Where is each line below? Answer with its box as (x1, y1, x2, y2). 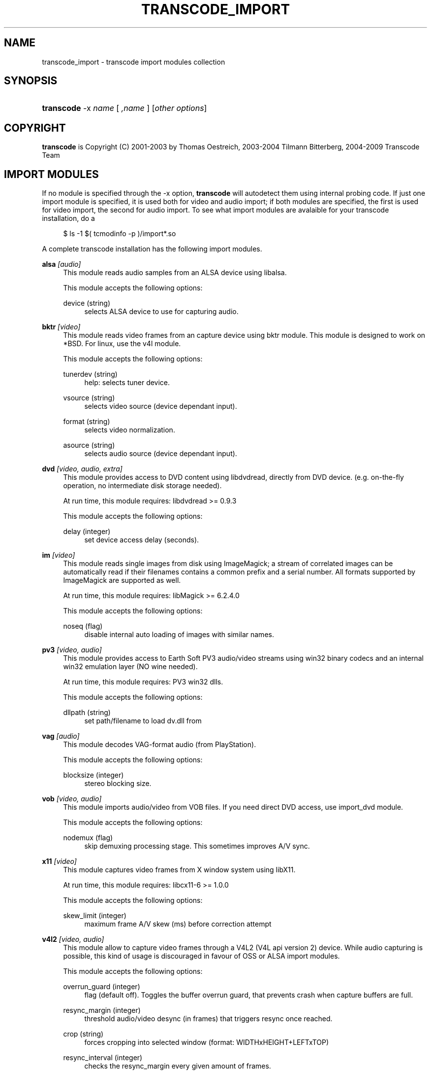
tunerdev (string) (63, 370, 118, 379)
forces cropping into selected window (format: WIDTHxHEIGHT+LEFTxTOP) (84, 1038, 329, 1047)
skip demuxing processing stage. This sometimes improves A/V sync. (84, 842, 310, 851)
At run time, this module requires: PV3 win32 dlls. (63, 678, 223, 686)
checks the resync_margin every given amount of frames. (84, 1062, 271, 1071)
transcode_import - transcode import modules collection (42, 57, 225, 66)
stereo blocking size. (84, 779, 152, 788)
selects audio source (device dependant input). (84, 449, 237, 458)
